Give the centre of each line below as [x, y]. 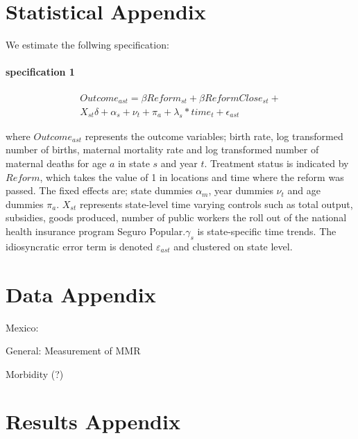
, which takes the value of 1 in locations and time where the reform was [192, 177]
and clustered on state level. [233, 246]
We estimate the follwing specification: [87, 45]
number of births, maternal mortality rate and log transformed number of [162, 149]
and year [179, 163]
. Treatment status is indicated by [276, 163]
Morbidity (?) [35, 373]
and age [304, 190]
